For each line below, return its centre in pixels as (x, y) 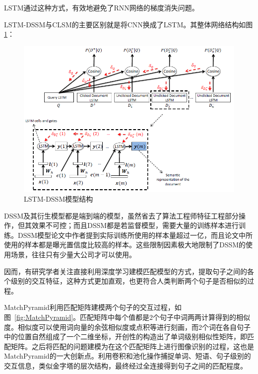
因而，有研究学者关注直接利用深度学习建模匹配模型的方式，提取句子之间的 (126, 271)
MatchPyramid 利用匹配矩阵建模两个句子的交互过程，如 (93, 307)
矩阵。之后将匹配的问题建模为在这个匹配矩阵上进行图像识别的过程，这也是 (132, 346)
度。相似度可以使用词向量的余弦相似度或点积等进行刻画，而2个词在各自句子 (127, 327)
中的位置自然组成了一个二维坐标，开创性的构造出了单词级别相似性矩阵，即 (126, 337)
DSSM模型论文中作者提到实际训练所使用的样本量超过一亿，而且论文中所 (135, 235)
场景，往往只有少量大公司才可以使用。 (73, 255)
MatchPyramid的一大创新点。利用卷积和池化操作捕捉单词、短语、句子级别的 (128, 356)
